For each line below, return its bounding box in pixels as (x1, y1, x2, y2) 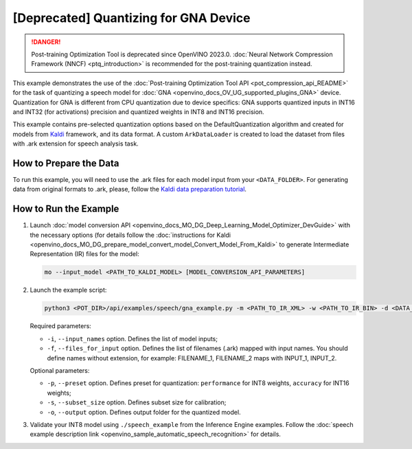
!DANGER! (31, 38, 61, 46)
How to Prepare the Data (12, 157, 119, 169)
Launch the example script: (30, 286, 107, 295)
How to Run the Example (12, 203, 119, 215)
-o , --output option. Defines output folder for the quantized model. (47, 408, 241, 416)
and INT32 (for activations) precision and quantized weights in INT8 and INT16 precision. (12, 107, 264, 116)
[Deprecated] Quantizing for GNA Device (12, 10, 251, 25)
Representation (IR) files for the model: (30, 250, 140, 258)
